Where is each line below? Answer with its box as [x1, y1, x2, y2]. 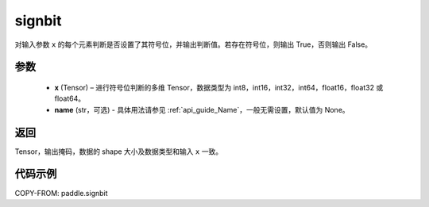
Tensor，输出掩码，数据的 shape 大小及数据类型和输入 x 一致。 [14, 147, 222, 156]
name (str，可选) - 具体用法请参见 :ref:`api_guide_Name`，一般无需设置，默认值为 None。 [54, 105, 350, 114]
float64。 [54, 94, 86, 103]
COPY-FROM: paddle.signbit [14, 188, 108, 197]
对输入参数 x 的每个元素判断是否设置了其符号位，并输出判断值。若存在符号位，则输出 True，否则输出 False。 [14, 40, 373, 49]
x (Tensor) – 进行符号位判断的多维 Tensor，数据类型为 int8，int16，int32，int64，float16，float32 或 [54, 82, 384, 92]
